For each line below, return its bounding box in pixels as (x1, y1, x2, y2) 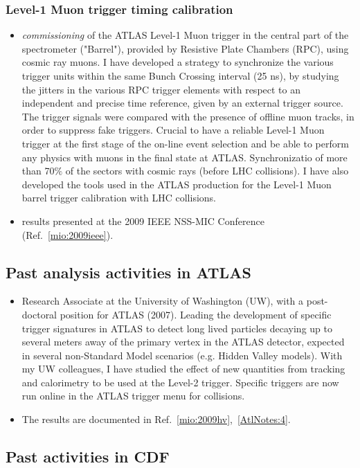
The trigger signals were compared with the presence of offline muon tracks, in (21, 109, 354, 123)
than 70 (21, 163, 55, 178)
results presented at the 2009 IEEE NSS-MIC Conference (21, 213, 264, 228)
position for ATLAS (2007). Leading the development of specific (60, 307, 332, 321)
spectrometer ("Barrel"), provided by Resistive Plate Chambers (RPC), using (21, 41, 349, 55)
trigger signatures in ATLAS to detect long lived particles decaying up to (21, 321, 332, 335)
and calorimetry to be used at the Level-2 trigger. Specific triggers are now (21, 375, 339, 389)
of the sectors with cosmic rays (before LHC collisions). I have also (65, 163, 349, 178)
